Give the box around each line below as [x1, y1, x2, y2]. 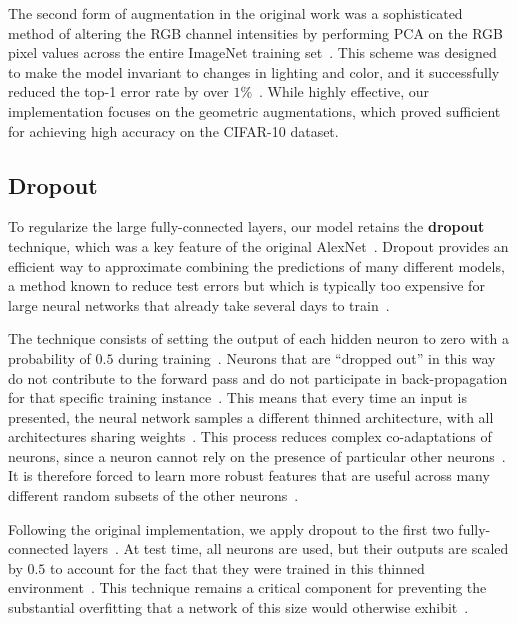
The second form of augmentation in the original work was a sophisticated [8, 3, 463, 23]
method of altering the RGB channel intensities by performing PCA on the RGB [8, 22, 503, 43]
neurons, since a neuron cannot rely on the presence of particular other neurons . [8, 445, 506, 466]
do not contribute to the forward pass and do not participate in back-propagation [8, 367, 508, 388]
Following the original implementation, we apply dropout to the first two [8, 518, 454, 539]
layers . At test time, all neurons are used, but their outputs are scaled [73, 538, 509, 559]
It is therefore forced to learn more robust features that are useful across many [8, 465, 490, 486]
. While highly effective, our [259, 81, 430, 102]
